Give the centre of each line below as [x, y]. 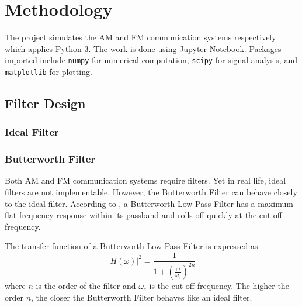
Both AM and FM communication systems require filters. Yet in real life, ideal [145, 180]
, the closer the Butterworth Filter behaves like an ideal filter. [142, 297]
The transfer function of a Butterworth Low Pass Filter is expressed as [131, 246]
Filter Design [45, 103]
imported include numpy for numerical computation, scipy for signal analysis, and [151, 60]
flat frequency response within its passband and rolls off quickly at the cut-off [144, 215]
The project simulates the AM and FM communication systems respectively [140, 37]
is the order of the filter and [86, 286]
